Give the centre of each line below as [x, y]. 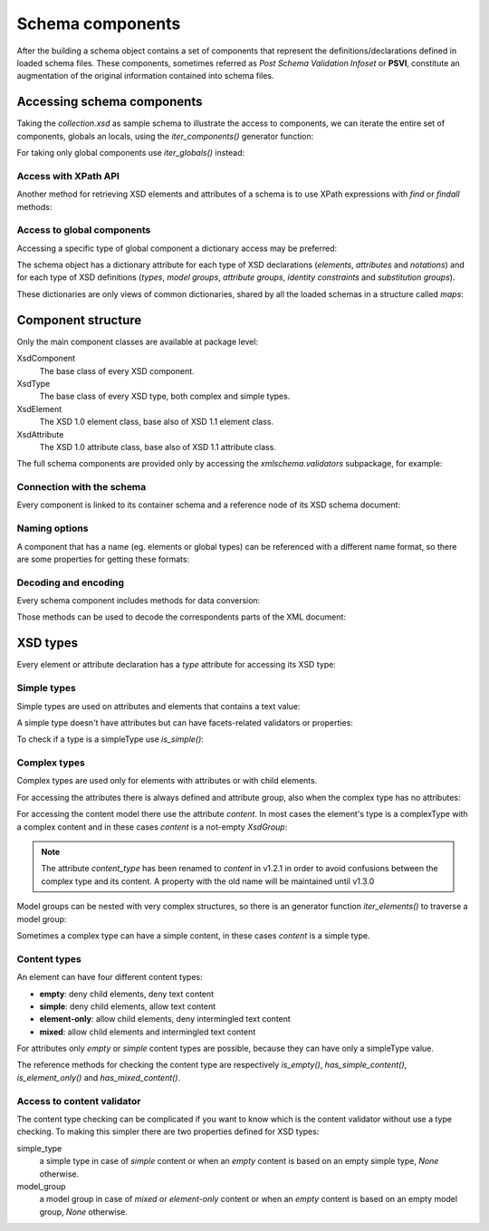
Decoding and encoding [71, 582]
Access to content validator [79, 1101]
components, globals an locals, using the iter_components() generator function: [165, 136]
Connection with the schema [81, 487]
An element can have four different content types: [110, 977]
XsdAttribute [40, 434]
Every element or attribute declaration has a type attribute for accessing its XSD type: [177, 665]
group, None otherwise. [84, 1212]
